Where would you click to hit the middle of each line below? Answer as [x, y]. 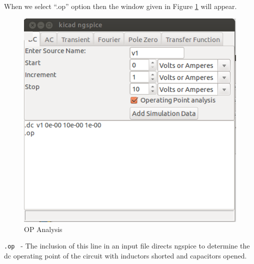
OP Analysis [43, 229]
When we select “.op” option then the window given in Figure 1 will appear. [120, 6]
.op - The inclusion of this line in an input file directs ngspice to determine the [127, 246]
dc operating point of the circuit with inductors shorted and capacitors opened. [125, 255]
